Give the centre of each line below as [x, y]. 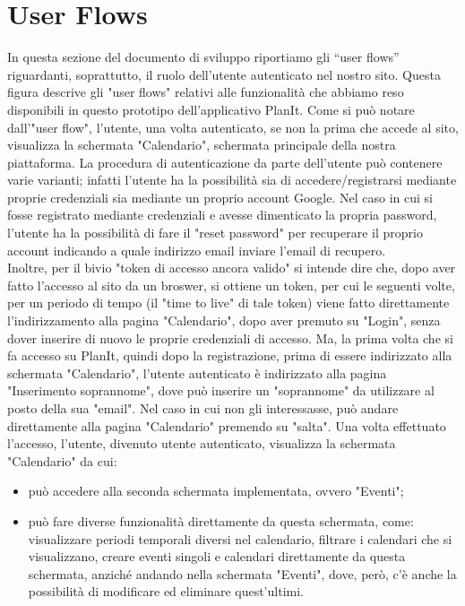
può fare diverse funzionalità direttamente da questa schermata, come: [221, 520]
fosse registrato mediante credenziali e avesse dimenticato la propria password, [222, 215]
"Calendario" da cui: [62, 460]
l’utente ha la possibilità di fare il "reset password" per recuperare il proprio [215, 233]
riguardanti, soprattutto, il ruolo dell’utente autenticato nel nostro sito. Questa [224, 74]
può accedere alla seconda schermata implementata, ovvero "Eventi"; [216, 491]
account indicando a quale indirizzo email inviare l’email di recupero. [197, 250]
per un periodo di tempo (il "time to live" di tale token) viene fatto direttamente [228, 303]
